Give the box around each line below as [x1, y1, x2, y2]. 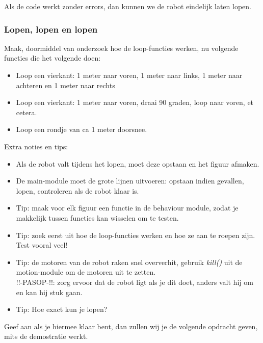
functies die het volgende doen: [4, 52, 101, 63]
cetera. [16, 107, 37, 117]
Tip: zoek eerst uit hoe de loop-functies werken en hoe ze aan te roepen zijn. [16, 229, 255, 240]
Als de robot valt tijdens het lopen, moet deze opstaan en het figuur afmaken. [16, 158, 259, 169]
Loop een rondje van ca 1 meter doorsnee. [16, 124, 147, 135]
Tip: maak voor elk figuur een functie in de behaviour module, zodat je [16, 202, 239, 213]
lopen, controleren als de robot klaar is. [16, 185, 139, 196]
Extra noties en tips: [4, 141, 68, 151]
